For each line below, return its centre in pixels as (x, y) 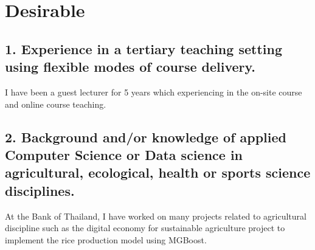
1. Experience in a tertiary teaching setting (144, 48)
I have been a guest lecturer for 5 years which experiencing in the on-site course (154, 92)
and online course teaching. (56, 104)
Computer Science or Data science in (124, 154)
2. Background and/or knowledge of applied (146, 137)
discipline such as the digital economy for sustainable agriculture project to (145, 228)
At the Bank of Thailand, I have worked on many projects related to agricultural (156, 216)
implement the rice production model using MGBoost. (106, 239)
